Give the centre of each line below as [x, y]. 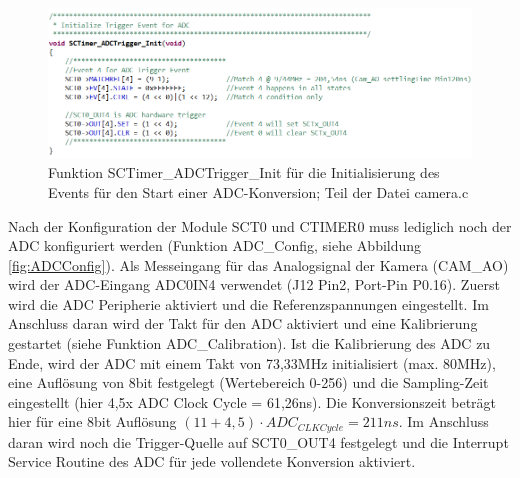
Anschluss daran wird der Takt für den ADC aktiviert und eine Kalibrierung [243, 323]
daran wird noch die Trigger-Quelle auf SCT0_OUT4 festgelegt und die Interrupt [258, 441]
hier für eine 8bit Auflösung [92, 421]
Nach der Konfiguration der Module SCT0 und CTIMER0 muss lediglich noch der [260, 225]
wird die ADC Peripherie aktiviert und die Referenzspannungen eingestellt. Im [248, 303]
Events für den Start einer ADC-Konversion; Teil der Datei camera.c [258, 191]
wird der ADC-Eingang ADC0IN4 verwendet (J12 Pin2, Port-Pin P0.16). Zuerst [254, 284]
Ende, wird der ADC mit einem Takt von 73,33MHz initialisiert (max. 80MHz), [252, 362]
